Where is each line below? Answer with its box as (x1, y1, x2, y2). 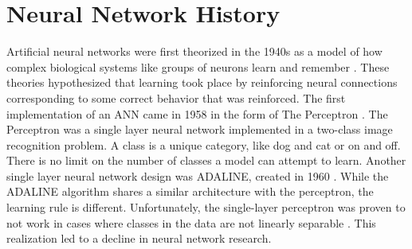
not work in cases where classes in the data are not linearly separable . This (6, 214, 376, 231)
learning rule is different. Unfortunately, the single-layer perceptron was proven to (6, 199, 406, 216)
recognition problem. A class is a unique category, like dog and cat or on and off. (6, 136, 401, 153)
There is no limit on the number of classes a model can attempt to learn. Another (6, 152, 406, 169)
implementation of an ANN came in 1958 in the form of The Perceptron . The (6, 105, 388, 122)
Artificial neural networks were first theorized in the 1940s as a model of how (6, 43, 383, 60)
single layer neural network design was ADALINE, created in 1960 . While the (6, 167, 389, 184)
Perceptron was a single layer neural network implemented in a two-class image (6, 121, 393, 138)
